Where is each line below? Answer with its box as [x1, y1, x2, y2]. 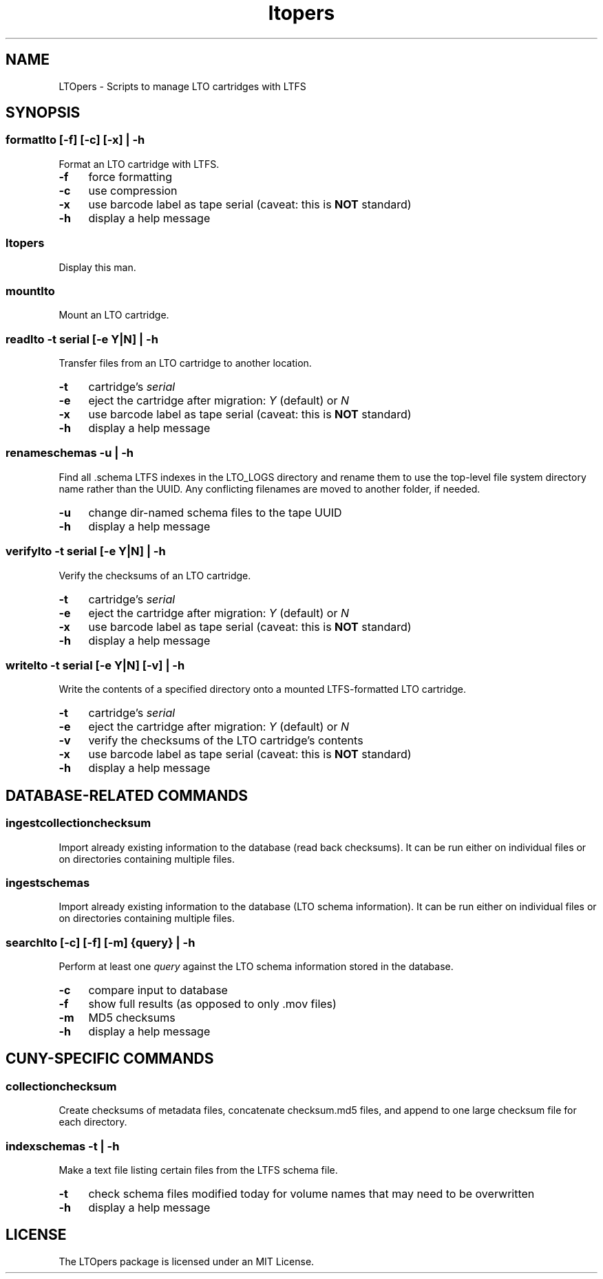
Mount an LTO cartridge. [59, 309, 169, 321]
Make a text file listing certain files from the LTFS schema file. [59, 1164, 338, 1176]
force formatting [88, 169, 173, 184]
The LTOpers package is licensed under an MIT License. [59, 1255, 315, 1267]
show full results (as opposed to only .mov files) [88, 997, 337, 1011]
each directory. [59, 1116, 127, 1128]
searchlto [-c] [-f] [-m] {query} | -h [6, 935, 195, 949]
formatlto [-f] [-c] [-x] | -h [6, 133, 145, 147]
